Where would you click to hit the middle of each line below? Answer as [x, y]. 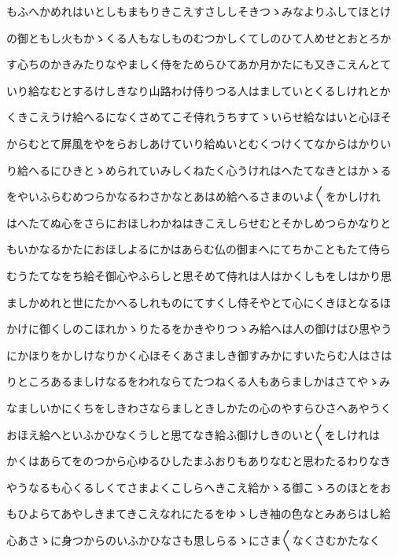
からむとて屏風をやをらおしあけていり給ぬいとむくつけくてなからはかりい [199, 143]
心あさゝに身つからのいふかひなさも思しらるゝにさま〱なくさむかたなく [193, 540]
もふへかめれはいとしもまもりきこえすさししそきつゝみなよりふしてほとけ [199, 11]
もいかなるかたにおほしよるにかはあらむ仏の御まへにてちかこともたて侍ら [199, 249]
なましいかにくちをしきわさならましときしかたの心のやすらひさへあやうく [199, 407]
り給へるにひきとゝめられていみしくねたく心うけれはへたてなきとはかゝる [199, 170]
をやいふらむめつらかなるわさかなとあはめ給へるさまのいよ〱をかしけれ [193, 196]
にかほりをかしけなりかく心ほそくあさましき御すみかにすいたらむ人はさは [199, 355]
